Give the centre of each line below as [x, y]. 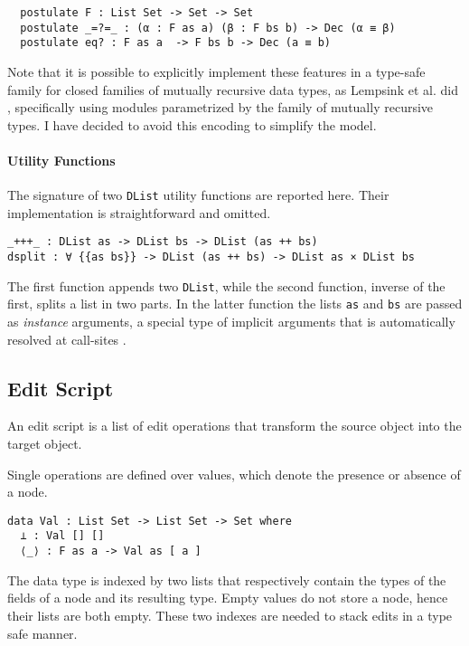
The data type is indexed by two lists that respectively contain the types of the [227, 579]
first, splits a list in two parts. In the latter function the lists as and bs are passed [235, 304]
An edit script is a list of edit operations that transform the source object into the [234, 426]
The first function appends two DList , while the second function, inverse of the [226, 285]
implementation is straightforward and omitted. [139, 212]
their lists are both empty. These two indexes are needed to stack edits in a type [230, 615]
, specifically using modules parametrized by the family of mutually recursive [220, 107]
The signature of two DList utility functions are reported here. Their [198, 195]
